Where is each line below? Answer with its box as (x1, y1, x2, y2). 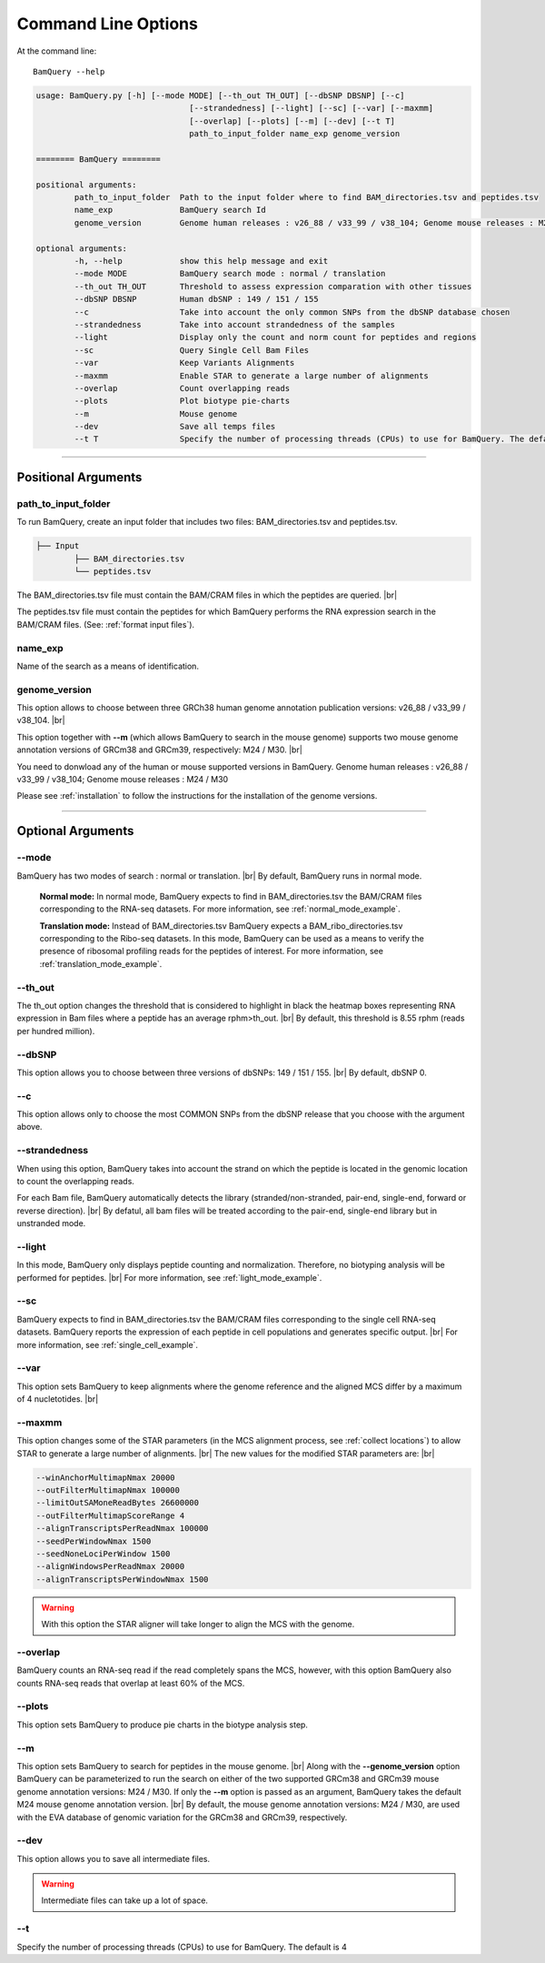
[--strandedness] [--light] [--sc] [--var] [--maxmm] (189, 103, 434, 114)
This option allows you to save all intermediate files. (16, 1853, 211, 1864)
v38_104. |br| (16, 715, 65, 726)
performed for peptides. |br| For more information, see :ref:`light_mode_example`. (16, 1272, 322, 1283)
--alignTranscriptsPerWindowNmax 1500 (35, 1574, 209, 1585)
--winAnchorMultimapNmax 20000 (35, 1472, 176, 1483)
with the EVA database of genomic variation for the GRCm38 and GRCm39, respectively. (16, 1811, 348, 1823)
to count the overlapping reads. (16, 1176, 135, 1186)
